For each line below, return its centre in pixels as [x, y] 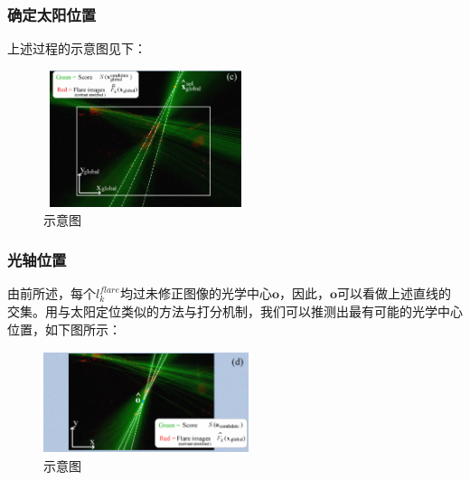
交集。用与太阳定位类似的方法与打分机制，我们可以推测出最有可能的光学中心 [235, 311]
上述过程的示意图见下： [77, 48]
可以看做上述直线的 [395, 293]
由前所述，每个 [52, 293]
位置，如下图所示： [64, 329]
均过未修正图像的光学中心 [196, 293]
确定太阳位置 [52, 14]
